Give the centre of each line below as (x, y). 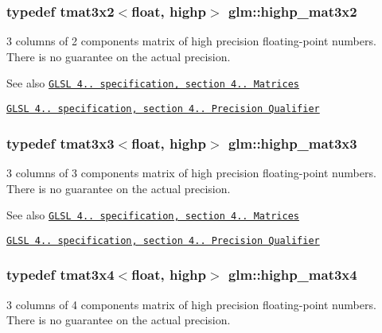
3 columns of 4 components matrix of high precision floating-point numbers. (191, 304)
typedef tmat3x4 (60, 275)
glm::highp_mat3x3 (292, 143)
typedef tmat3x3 (60, 143)
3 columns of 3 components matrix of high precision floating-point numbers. (191, 172)
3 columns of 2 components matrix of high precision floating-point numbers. (191, 41)
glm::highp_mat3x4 (292, 275)
